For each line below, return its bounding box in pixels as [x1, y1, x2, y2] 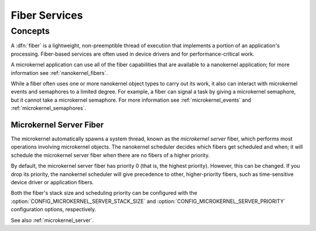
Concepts [11, 26, 50, 36]
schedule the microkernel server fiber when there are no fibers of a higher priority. [11, 151, 210, 158]
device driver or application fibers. [11, 178, 94, 185]
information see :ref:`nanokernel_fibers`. [11, 69, 108, 76]
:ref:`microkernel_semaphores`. [11, 105, 87, 112]
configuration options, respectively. [11, 206, 97, 213]
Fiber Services [11, 9, 83, 22]
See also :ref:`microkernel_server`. [11, 216, 94, 223]
